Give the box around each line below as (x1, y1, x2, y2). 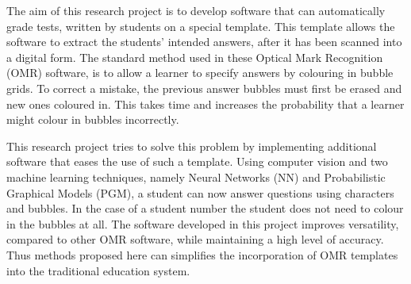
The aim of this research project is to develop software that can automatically (6, 2, 386, 18)
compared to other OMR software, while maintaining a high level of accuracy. (6, 231, 384, 248)
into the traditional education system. (6, 262, 190, 278)
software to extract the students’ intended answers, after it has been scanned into (6, 33, 402, 50)
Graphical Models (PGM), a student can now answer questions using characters (6, 184, 394, 201)
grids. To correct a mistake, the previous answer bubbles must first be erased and (6, 79, 402, 96)
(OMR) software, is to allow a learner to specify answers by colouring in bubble (6, 64, 394, 81)
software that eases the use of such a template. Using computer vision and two (6, 153, 388, 170)
